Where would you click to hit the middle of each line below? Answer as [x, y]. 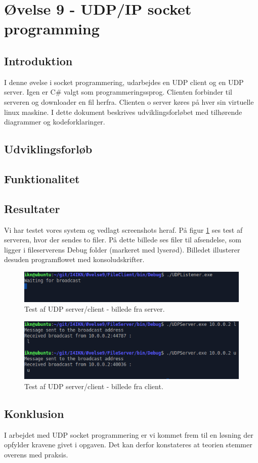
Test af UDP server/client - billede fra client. [94, 386]
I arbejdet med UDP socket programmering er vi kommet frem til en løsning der [129, 434]
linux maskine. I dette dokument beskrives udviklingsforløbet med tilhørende [123, 112]
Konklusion [34, 413]
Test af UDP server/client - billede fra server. [95, 309]
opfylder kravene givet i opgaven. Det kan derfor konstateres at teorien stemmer [128, 445]
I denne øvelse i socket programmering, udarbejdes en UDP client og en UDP [124, 82]
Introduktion [38, 60]
